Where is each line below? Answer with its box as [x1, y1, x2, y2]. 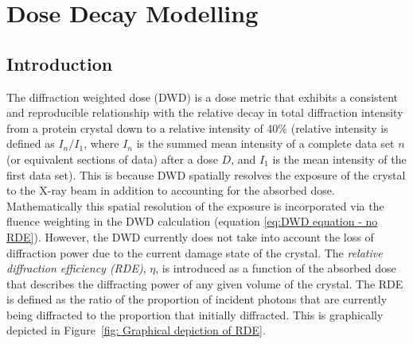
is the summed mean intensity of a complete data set [136, 135, 395, 152]
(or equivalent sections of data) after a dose [6, 150, 218, 167]
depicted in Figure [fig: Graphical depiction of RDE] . [6, 322, 266, 338]
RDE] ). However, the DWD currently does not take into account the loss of [6, 228, 374, 245]
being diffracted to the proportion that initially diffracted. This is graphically [6, 306, 384, 323]
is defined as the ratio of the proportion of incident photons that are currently [6, 291, 388, 307]
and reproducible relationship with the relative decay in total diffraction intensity [6, 104, 403, 121]
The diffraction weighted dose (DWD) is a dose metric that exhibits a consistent [6, 88, 399, 105]
